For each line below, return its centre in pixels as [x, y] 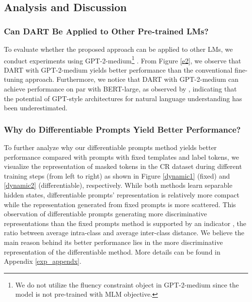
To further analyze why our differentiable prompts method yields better [110, 147]
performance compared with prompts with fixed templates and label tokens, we [122, 157]
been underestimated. [36, 108]
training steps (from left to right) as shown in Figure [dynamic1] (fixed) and [117, 175]
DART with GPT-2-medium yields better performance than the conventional [118, 69]
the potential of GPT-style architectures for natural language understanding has [123, 98]
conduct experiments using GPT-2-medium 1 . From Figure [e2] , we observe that [123, 60]
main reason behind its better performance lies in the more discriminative [113, 242]
